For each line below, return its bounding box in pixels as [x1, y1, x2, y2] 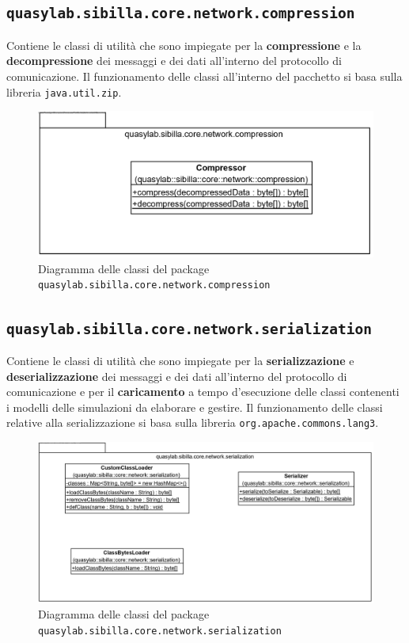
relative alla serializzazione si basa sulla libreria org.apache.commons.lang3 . [6, 414, 379, 431]
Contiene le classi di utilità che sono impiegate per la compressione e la [6, 36, 362, 53]
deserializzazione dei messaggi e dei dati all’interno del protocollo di [6, 367, 347, 384]
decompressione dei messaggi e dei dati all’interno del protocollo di [6, 52, 342, 69]
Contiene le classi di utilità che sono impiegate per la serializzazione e [6, 352, 354, 368]
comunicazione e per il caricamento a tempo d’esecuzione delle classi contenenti [6, 383, 400, 400]
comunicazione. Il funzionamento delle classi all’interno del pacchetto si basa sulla [6, 67, 403, 84]
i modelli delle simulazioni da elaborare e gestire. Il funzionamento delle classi [6, 398, 383, 415]
